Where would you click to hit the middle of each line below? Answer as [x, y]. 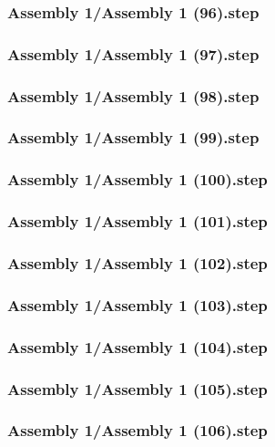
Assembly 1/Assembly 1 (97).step [133, 53]
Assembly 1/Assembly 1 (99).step [133, 137]
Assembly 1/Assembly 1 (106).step [137, 430]
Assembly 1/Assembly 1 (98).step [133, 95]
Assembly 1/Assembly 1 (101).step [137, 221]
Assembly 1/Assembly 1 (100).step [137, 179]
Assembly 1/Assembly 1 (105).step [137, 388]
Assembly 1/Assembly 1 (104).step [137, 346]
